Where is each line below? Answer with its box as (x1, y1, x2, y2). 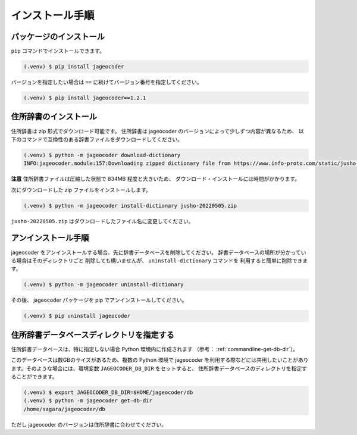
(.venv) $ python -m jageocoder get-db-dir (23, 398, 153, 404)
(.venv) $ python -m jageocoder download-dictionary (23, 152, 181, 158)
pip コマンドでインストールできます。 (11, 48, 105, 55)
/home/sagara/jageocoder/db (23, 405, 105, 412)
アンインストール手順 (11, 233, 89, 243)
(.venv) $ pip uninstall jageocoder (23, 312, 131, 320)
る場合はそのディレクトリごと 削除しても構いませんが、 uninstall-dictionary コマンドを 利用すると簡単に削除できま (11, 256, 308, 264)
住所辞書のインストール (11, 112, 98, 122)
